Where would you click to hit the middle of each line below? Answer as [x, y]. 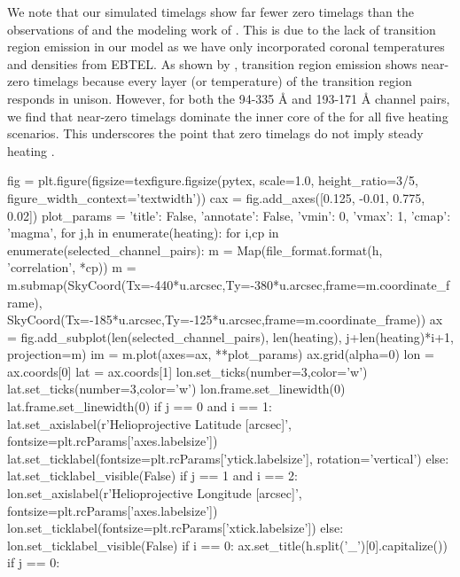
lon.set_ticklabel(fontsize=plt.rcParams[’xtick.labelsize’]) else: [175, 528]
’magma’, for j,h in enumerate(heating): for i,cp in [143, 233]
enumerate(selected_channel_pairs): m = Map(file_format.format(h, [195, 250]
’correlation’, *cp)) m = [72, 267]
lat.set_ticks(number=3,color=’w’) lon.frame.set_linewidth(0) [176, 389]
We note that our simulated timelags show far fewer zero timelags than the [211, 12]
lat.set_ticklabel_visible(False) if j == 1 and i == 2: [152, 476]
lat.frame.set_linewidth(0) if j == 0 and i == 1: [140, 406]
